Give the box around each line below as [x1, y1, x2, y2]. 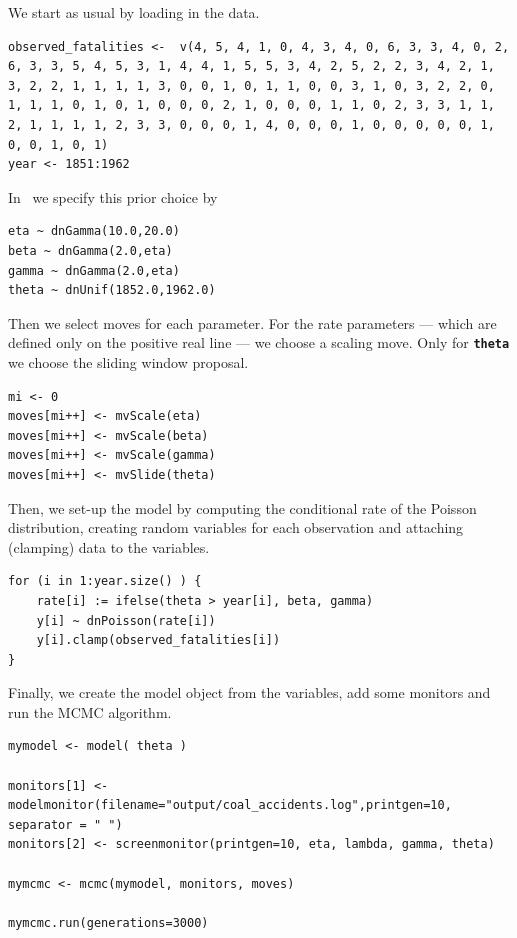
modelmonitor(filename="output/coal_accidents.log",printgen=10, [8, 798, 452, 813]
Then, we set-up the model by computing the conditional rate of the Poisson [8, 497, 477, 518]
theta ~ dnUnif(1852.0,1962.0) [8, 283, 216, 298]
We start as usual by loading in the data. [8, 2, 260, 22]
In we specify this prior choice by [8, 186, 218, 207]
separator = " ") [8, 817, 123, 832]
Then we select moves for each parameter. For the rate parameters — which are [8, 312, 497, 333]
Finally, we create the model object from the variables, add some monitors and [8, 682, 491, 703]
